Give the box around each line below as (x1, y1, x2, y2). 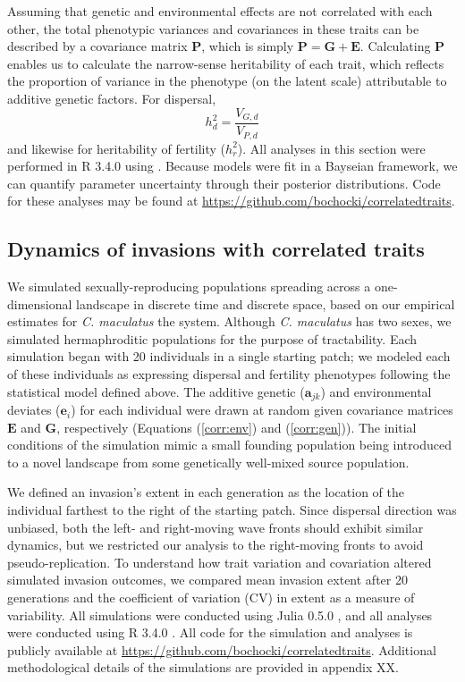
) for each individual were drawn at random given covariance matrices (71, 400, 453, 419)
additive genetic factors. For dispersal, (7, 88, 216, 107)
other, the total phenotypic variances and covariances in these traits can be (7, 19, 419, 38)
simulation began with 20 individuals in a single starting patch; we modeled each (7, 347, 451, 366)
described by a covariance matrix (7, 37, 188, 55)
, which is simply (201, 37, 294, 55)
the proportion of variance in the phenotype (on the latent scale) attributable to (7, 72, 447, 90)
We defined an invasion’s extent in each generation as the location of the (7, 483, 404, 501)
